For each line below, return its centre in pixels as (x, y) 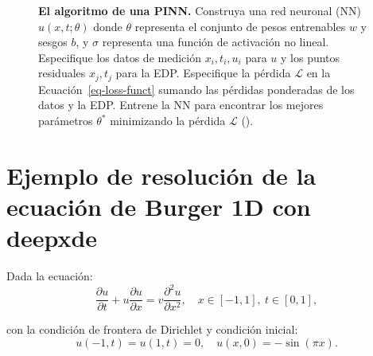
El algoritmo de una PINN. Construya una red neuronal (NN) (200, 10)
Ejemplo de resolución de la (161, 175)
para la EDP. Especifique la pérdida (203, 73)
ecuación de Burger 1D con (159, 206)
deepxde (52, 238)
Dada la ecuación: (50, 276)
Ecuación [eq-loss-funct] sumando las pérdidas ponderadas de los (196, 89)
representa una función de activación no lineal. (216, 42)
